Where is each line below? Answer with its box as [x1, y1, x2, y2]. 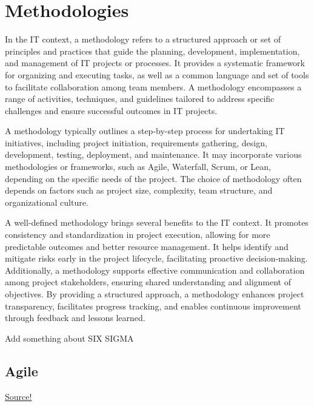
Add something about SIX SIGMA [5, 331, 134, 344]
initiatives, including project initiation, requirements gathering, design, [5, 136, 267, 149]
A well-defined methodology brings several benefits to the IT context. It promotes [5, 216, 309, 229]
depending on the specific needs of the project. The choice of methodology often [5, 172, 302, 184]
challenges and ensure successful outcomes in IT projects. [5, 104, 218, 117]
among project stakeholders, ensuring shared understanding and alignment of [5, 276, 291, 288]
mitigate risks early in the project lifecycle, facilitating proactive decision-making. [5, 252, 308, 265]
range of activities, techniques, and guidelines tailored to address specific [5, 92, 275, 105]
